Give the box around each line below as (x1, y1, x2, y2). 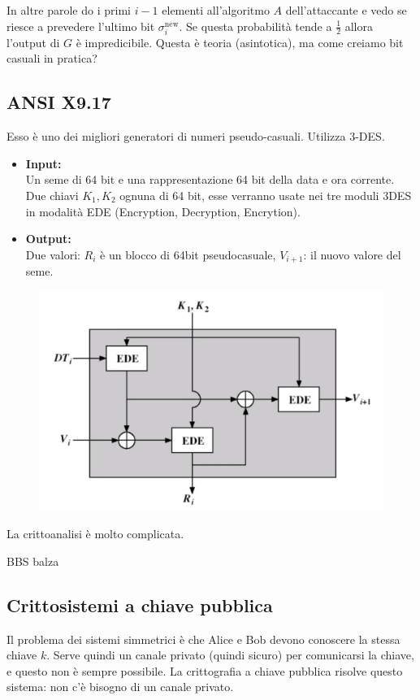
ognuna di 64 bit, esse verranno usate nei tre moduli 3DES (119, 186, 412, 203)
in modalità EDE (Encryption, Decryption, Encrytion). (25, 202, 301, 220)
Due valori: (25, 246, 80, 263)
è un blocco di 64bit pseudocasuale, (100, 246, 276, 263)
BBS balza (6, 552, 59, 569)
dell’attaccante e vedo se (285, 2, 407, 18)
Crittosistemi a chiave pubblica (6, 592, 273, 617)
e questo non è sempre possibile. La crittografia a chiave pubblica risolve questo (6, 662, 403, 679)
